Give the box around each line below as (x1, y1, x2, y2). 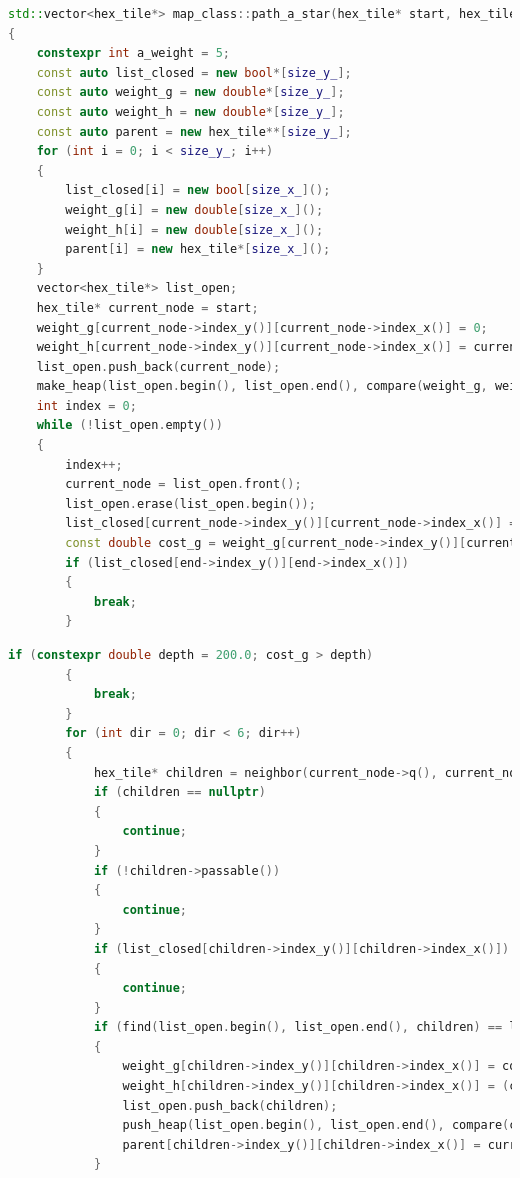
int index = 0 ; (36, 398, 137, 413)
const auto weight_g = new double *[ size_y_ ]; (36, 85, 345, 100)
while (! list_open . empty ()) (36, 418, 223, 433)
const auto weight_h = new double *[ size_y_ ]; (36, 104, 345, 119)
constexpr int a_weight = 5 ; (36, 46, 231, 61)
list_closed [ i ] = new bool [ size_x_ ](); (65, 183, 331, 198)
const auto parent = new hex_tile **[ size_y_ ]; (36, 124, 352, 139)
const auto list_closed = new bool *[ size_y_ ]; (36, 65, 352, 80)
